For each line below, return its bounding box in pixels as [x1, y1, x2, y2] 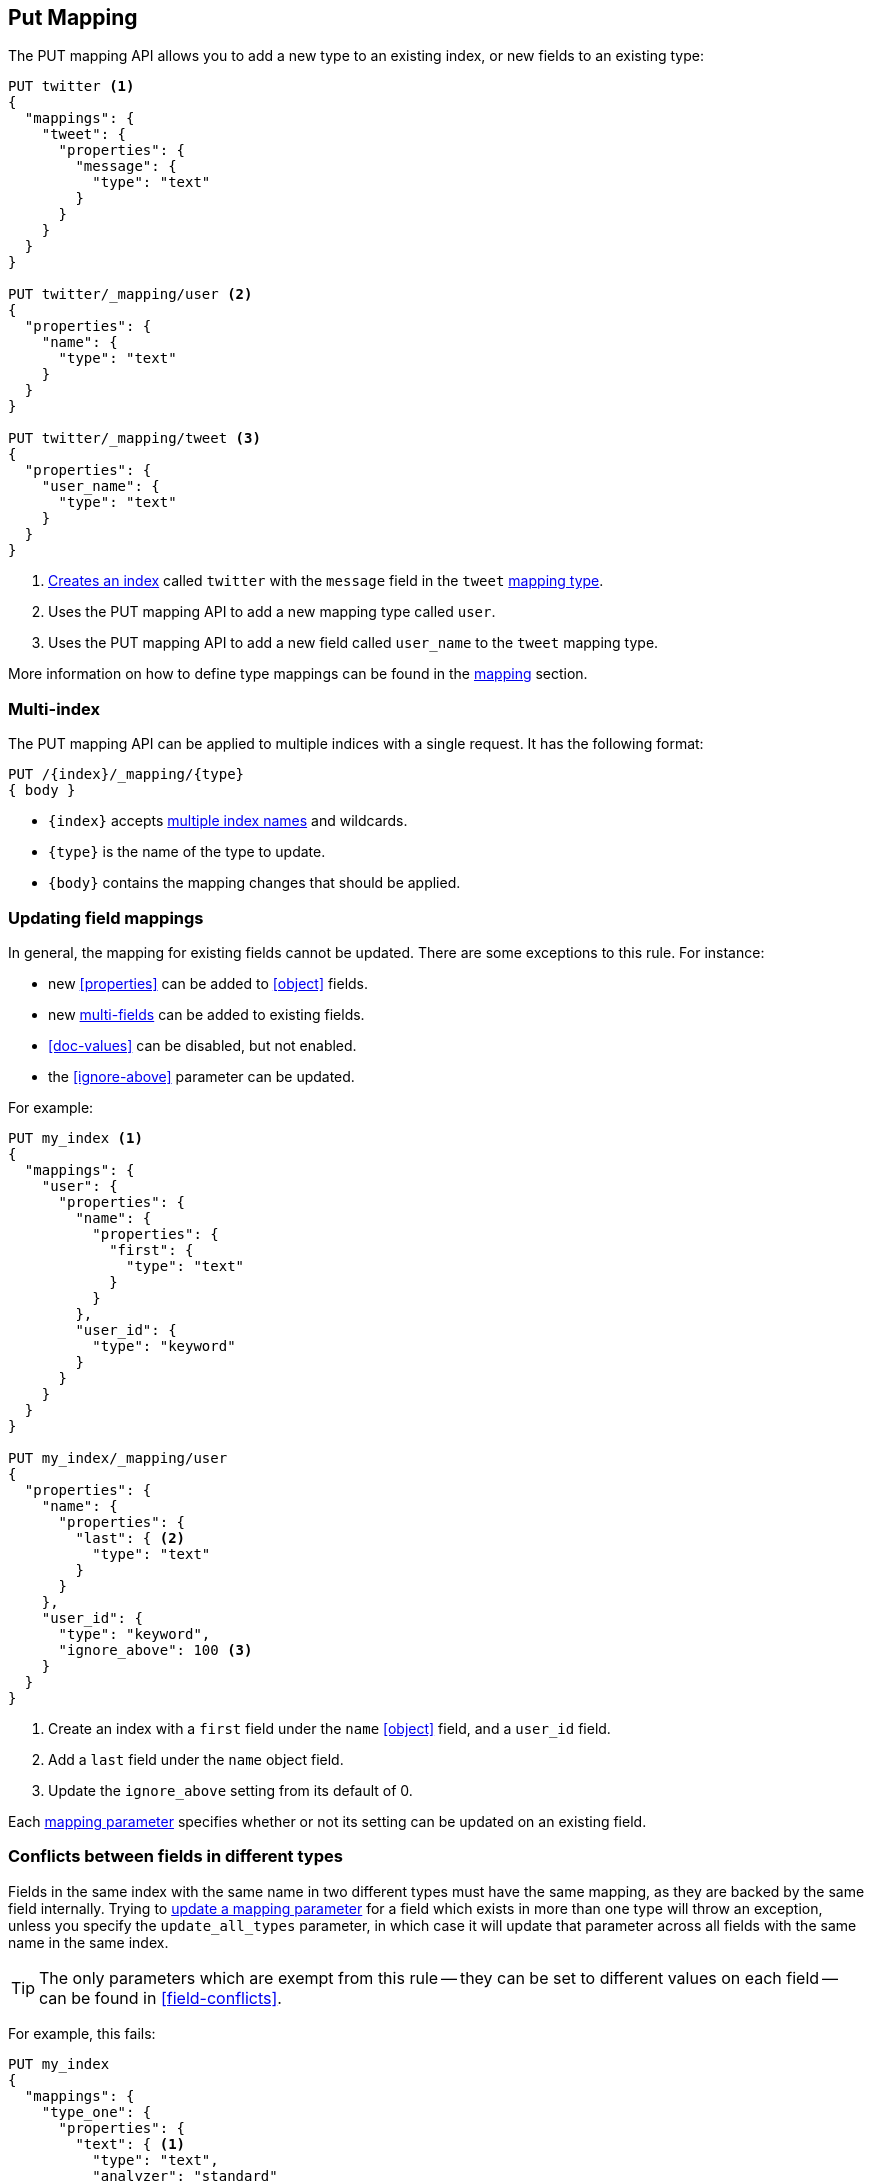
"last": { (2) [75, 1529, 186, 1546]
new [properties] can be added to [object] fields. [48, 974, 369, 992]
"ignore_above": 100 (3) [58, 1641, 253, 1658]
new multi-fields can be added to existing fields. [48, 1005, 365, 1023]
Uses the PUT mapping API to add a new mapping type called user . [48, 603, 496, 621]
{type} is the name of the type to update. [48, 843, 326, 861]
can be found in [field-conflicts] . [39, 1987, 282, 2008]
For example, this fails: [8, 2024, 156, 2042]
